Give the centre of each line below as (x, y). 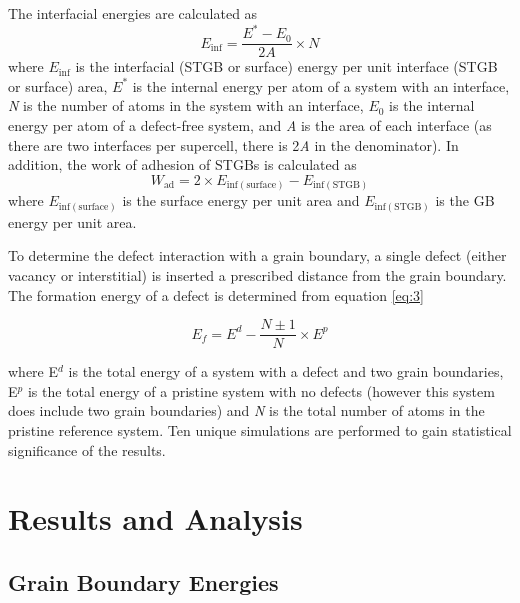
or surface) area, (58, 85)
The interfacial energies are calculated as (133, 13)
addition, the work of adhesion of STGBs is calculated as (182, 164)
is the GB (465, 200)
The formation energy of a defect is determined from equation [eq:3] (216, 294)
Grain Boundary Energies (143, 581)
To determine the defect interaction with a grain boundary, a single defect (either (257, 255)
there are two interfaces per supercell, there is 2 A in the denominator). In (233, 144)
